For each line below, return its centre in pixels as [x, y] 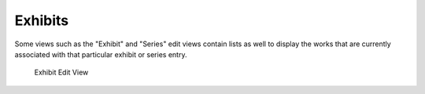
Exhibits [42, 20]
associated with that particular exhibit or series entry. [101, 54]
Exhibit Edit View [61, 72]
